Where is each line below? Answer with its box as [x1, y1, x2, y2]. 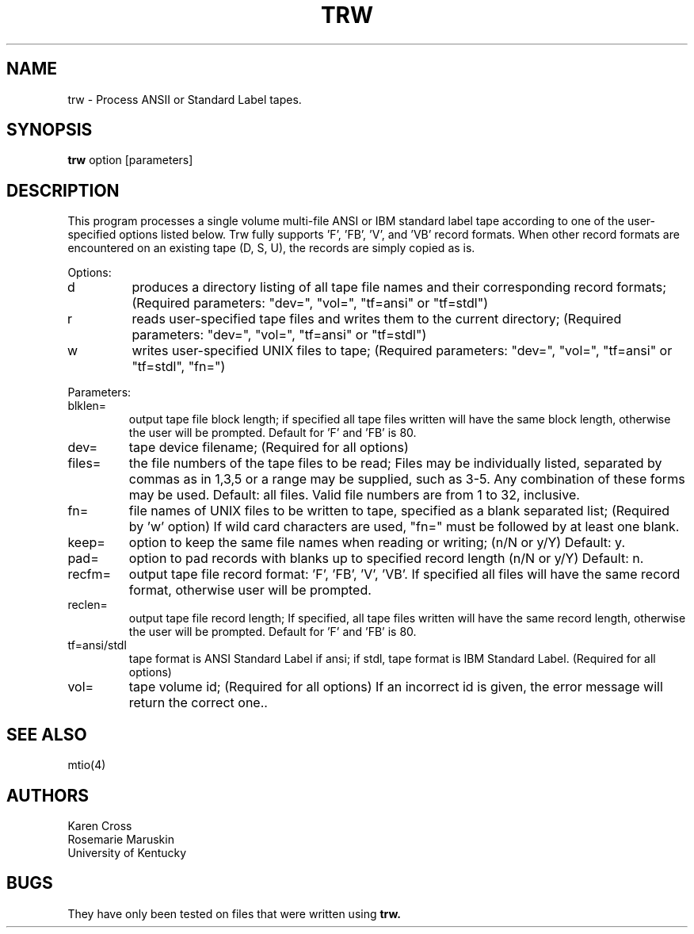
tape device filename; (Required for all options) [128, 439, 409, 456]
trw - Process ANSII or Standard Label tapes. [67, 92, 302, 106]
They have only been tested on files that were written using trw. [67, 906, 401, 921]
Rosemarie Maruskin [67, 832, 174, 846]
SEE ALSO [6, 724, 87, 745]
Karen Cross [67, 818, 132, 833]
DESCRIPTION [6, 180, 120, 201]
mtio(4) [67, 758, 106, 772]
